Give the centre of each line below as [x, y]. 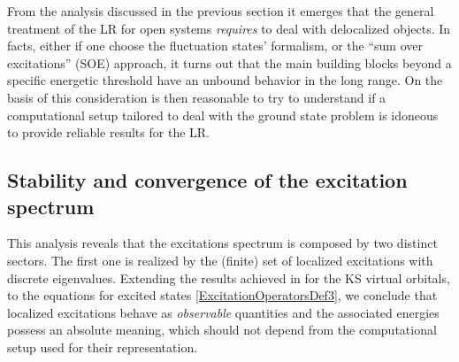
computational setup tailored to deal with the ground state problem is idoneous [223, 115]
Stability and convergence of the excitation [207, 180]
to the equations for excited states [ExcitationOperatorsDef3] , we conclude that [222, 295]
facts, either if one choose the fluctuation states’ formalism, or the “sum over [215, 46]
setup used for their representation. [103, 347]
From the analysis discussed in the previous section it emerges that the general [221, 11]
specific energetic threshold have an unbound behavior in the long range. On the [225, 80]
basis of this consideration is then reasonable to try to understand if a [197, 97]
